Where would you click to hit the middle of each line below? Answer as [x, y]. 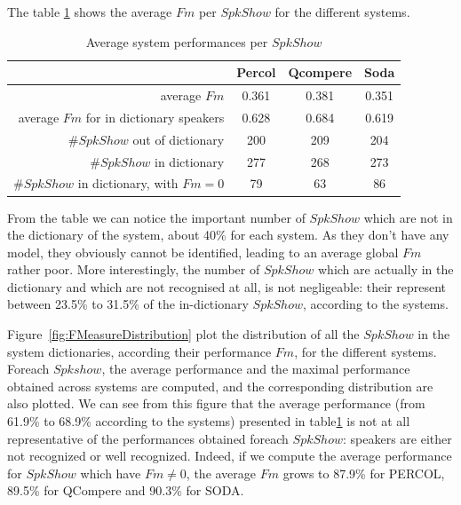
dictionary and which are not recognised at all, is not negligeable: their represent [227, 286]
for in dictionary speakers [155, 117]
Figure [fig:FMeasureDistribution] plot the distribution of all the [183, 334]
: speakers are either [397, 438]
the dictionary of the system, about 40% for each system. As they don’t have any [228, 235]
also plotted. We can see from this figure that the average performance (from [216, 403]
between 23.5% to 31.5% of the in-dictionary [128, 304]
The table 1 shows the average [90, 12]
